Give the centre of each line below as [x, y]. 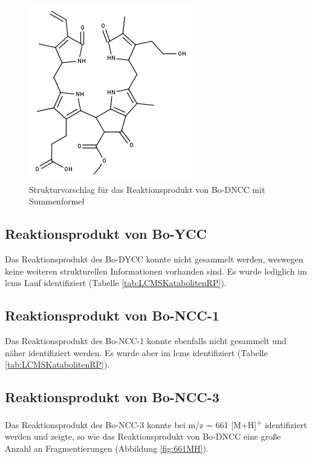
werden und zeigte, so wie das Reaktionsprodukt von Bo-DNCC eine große [143, 436]
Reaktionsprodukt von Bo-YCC [106, 234]
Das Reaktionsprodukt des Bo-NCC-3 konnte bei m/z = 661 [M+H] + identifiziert [156, 423]
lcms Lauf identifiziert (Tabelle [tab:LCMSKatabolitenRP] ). [116, 283]
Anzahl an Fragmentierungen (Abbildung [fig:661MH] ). [107, 448]
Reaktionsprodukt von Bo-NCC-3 [112, 397]
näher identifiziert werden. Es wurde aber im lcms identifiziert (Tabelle [136, 352]
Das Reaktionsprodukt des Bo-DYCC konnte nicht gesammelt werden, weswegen [154, 259]
